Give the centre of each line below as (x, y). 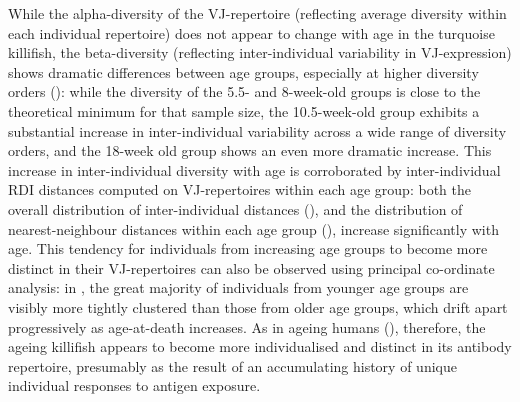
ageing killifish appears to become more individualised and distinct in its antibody (260, 346)
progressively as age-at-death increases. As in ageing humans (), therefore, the (247, 326)
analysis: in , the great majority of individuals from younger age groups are (238, 287)
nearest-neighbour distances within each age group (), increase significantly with (253, 228)
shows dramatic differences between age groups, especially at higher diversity (243, 71)
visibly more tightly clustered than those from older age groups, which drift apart (258, 306)
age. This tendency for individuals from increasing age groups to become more (248, 248)
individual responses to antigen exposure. (134, 385)
